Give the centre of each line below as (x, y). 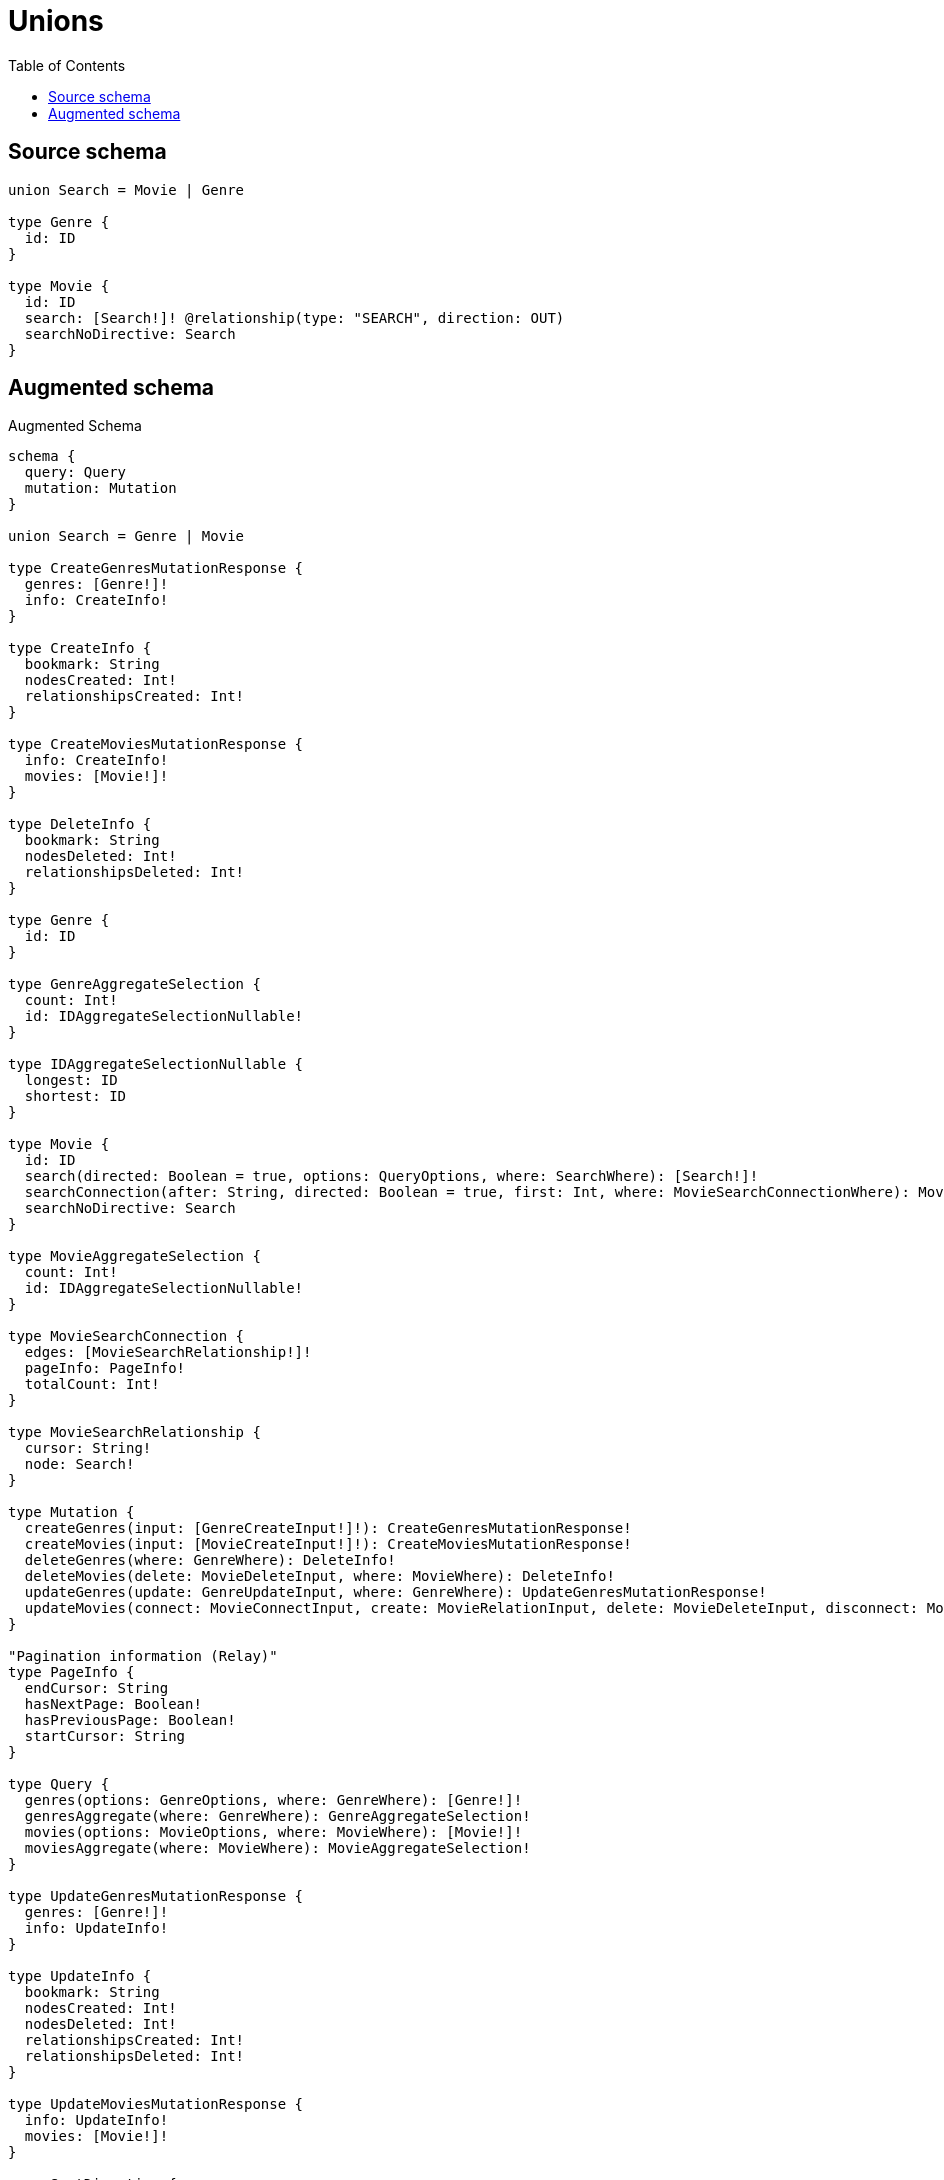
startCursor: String (105, 1736)
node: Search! (79, 1464)
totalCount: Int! (92, 1384)
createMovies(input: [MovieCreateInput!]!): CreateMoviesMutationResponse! (328, 1544)
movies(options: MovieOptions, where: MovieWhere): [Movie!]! (273, 1832)
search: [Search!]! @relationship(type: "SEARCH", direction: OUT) (294, 317)
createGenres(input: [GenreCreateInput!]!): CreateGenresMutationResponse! (328, 1528)
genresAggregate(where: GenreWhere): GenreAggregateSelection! (277, 1816)
